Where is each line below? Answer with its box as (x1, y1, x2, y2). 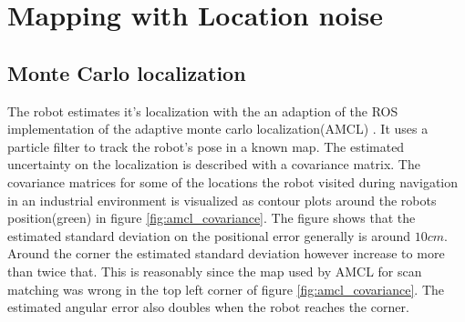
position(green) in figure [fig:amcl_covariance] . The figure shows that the (7, 208, 416, 227)
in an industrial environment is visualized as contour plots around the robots (7, 190, 437, 209)
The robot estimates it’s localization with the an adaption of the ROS (7, 101, 398, 120)
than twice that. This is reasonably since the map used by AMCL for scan (7, 261, 422, 280)
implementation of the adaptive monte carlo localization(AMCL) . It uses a (7, 119, 429, 138)
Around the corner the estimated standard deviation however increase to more (7, 244, 445, 263)
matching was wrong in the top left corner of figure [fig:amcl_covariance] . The (7, 279, 444, 298)
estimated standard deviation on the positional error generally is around (7, 226, 410, 245)
